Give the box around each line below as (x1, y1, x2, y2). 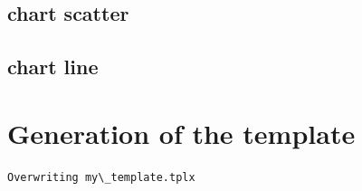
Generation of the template (7, 114, 356, 151)
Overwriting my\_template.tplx (7, 170, 195, 184)
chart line (7, 53, 99, 81)
